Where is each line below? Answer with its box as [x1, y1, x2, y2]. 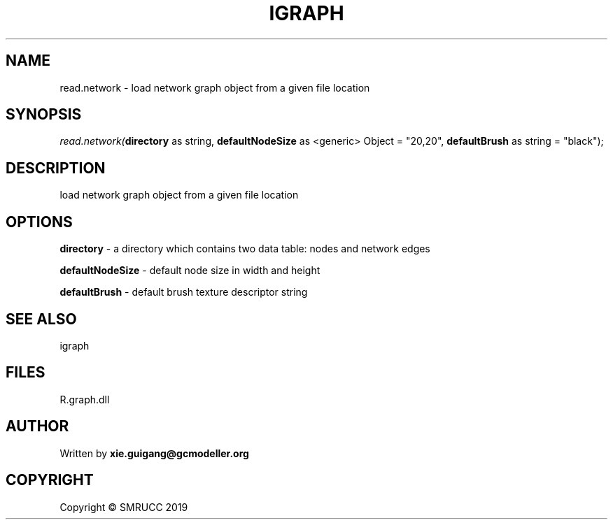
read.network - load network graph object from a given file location [59, 81, 370, 94]
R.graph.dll [59, 393, 110, 405]
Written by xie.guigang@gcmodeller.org [59, 447, 249, 459]
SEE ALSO [6, 310, 77, 328]
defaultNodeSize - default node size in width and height [59, 264, 320, 277]
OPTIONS [6, 213, 73, 231]
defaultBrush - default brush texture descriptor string [59, 286, 308, 299]
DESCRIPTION [6, 159, 106, 177]
